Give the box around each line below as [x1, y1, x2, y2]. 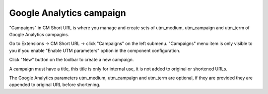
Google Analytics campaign [9, 7, 126, 18]
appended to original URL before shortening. [9, 82, 101, 88]
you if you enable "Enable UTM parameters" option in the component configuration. [9, 47, 181, 53]
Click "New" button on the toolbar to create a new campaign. [9, 57, 134, 63]
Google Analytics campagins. [9, 31, 69, 37]
